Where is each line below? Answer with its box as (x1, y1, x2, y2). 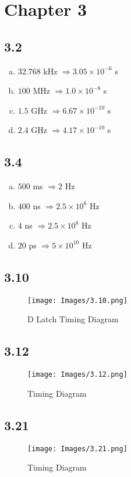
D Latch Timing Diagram (27, 313, 119, 325)
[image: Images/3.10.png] (27, 296, 128, 305)
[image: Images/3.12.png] (27, 370, 128, 379)
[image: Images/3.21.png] (27, 444, 128, 453)
